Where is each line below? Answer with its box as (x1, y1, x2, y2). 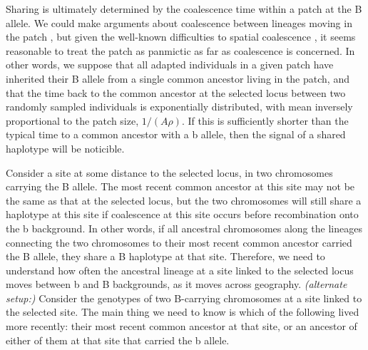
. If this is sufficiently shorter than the (181, 113, 349, 128)
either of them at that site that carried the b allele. (6, 332, 230, 347)
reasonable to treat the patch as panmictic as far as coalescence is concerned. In (6, 43, 355, 58)
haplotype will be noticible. (6, 140, 125, 155)
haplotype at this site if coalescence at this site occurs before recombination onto (6, 207, 359, 222)
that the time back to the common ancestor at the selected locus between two (6, 85, 346, 100)
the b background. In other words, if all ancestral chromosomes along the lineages (6, 220, 362, 235)
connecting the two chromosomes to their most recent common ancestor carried (6, 235, 352, 249)
